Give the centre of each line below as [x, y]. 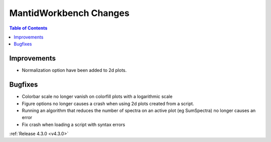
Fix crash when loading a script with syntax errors [74, 124]
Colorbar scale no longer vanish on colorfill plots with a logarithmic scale [97, 96]
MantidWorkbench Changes [70, 13]
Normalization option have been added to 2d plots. [74, 70]
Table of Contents [28, 28]
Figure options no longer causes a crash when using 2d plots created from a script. [108, 103]
